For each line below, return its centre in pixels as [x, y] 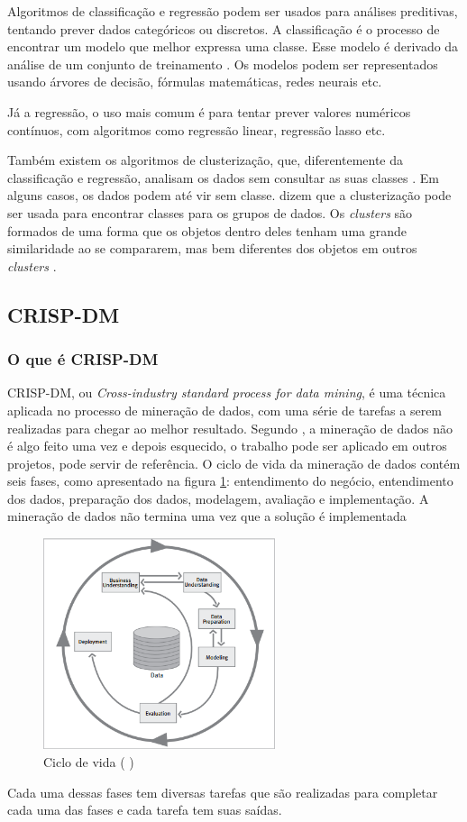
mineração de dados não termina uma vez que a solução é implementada [207, 516]
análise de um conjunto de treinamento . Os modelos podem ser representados [223, 64]
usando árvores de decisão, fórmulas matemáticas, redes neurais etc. [195, 82]
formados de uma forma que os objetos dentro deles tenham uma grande [207, 230]
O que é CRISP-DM [83, 359]
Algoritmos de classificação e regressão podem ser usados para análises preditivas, [233, 11]
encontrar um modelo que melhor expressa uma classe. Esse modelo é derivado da [233, 46]
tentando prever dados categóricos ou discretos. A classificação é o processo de [224, 28]
